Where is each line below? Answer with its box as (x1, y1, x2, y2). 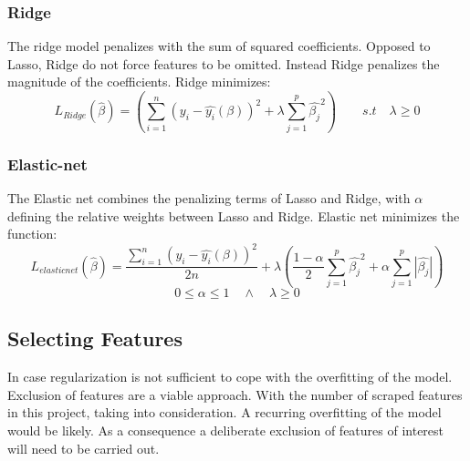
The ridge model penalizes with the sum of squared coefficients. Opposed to (7, 36, 431, 56)
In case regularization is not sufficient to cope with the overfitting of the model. (7, 367, 453, 386)
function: (7, 224, 57, 243)
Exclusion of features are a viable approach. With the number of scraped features (7, 384, 463, 404)
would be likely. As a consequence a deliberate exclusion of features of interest (7, 421, 444, 439)
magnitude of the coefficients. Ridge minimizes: (7, 72, 271, 91)
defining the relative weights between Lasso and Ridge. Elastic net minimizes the (7, 206, 460, 225)
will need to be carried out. (7, 438, 160, 457)
